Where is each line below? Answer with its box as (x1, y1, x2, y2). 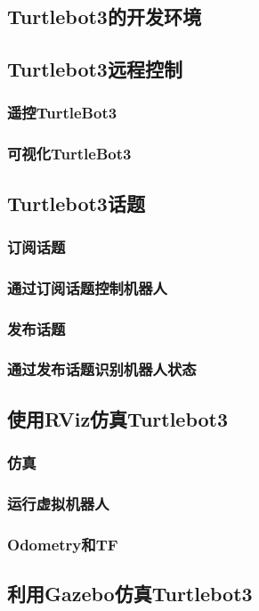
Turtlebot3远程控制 (7, 55, 182, 83)
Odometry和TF (7, 533, 118, 555)
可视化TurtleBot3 (7, 143, 132, 165)
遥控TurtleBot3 (7, 102, 117, 124)
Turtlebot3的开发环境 (7, 3, 201, 30)
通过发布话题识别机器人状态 (7, 358, 197, 380)
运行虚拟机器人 (7, 492, 109, 514)
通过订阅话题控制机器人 (7, 276, 167, 298)
